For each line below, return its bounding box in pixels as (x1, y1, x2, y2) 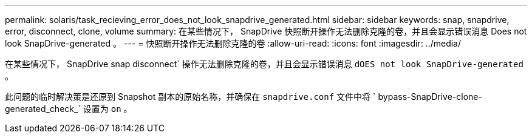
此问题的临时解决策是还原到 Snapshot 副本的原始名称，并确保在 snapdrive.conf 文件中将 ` (5, 91, 376, 102)
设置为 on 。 (83, 103, 132, 114)
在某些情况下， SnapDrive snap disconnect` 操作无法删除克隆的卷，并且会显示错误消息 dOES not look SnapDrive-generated (5, 59, 523, 69)
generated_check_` (5, 103, 81, 114)
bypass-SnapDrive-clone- (378, 91, 482, 102)
